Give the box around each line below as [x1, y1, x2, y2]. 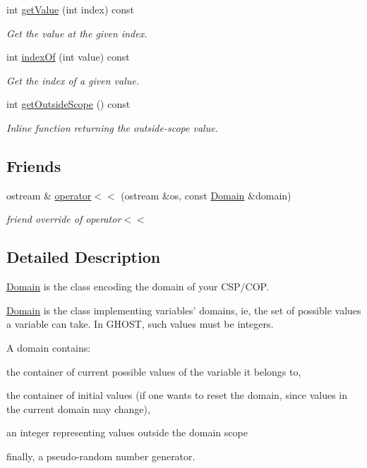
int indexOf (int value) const [6, 49, 130, 64]
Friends [6, 154, 61, 176]
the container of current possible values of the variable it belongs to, [6, 364, 301, 378]
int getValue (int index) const [6, 2, 134, 16]
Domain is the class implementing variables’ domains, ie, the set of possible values [6, 302, 361, 317]
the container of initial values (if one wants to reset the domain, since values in [6, 388, 348, 402]
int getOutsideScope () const [6, 97, 131, 111]
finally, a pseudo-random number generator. [6, 448, 195, 463]
